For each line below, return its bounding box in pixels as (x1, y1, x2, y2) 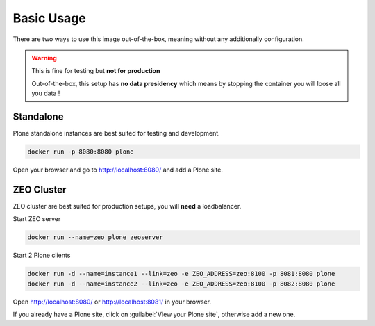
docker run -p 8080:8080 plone (27, 148, 135, 156)
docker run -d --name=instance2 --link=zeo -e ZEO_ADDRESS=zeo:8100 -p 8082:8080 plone (27, 279, 335, 288)
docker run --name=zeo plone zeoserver (27, 234, 163, 241)
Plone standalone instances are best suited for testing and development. (12, 129, 220, 138)
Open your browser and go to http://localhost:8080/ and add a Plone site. (12, 165, 224, 174)
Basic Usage (12, 10, 86, 26)
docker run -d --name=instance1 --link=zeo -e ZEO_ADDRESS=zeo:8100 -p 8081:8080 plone (27, 270, 335, 278)
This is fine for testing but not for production (31, 67, 160, 75)
